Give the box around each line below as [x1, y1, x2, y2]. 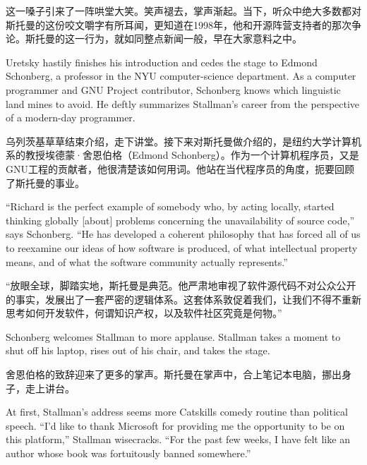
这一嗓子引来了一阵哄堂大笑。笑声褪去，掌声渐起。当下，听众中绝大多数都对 [6, 4, 361, 18]
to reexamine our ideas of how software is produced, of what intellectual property [6, 240, 358, 255]
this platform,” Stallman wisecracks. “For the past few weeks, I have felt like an [6, 432, 350, 447]
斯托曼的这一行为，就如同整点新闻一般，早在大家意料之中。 [25, 31, 302, 46]
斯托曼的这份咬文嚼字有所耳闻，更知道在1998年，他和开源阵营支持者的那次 [6, 17, 351, 32]
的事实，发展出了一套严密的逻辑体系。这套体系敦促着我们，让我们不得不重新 [6, 291, 361, 306]
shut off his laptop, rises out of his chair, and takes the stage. [6, 343, 270, 358]
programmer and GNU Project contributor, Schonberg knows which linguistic [6, 82, 341, 97]
